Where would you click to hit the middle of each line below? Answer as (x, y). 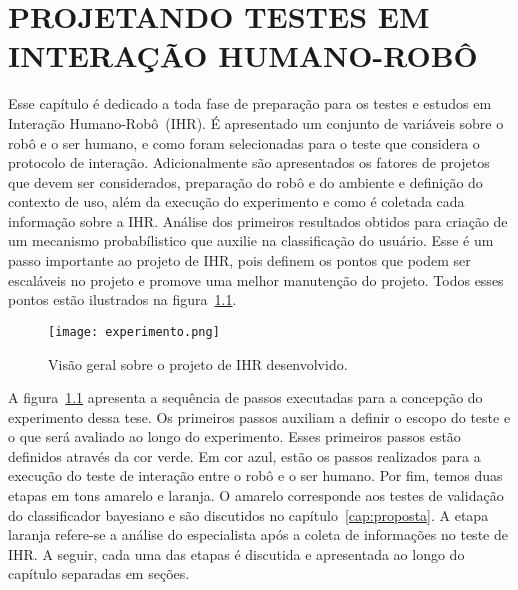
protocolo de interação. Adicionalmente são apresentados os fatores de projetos (249, 162)
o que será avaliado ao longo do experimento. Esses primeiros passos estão (234, 436)
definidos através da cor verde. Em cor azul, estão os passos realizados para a (244, 455)
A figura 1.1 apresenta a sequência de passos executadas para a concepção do (245, 397)
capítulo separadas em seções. (99, 573)
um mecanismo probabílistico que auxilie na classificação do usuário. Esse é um (251, 240)
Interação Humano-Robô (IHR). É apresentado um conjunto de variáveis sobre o (256, 122)
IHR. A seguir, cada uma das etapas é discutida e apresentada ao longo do (236, 553)
